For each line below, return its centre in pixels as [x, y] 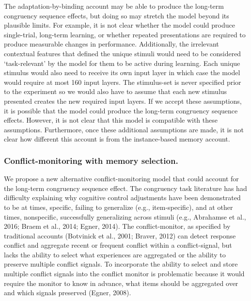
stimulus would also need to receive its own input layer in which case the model [122, 72]
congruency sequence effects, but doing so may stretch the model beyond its [117, 15]
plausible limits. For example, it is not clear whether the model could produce [119, 25]
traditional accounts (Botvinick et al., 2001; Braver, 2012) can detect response [120, 235]
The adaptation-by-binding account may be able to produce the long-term [114, 6]
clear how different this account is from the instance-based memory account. [117, 139]
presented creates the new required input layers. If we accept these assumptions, [123, 101]
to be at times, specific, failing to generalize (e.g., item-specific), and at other [118, 207]
